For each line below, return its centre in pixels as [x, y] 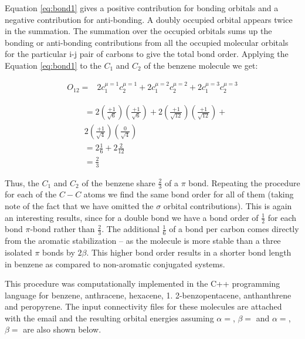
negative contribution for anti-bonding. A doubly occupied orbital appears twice [149, 19]
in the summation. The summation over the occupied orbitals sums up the [138, 31]
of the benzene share [118, 182]
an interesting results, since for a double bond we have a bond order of [132, 217]
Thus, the [22, 182]
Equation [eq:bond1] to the [53, 65]
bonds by [59, 252]
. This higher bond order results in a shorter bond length [189, 252]
